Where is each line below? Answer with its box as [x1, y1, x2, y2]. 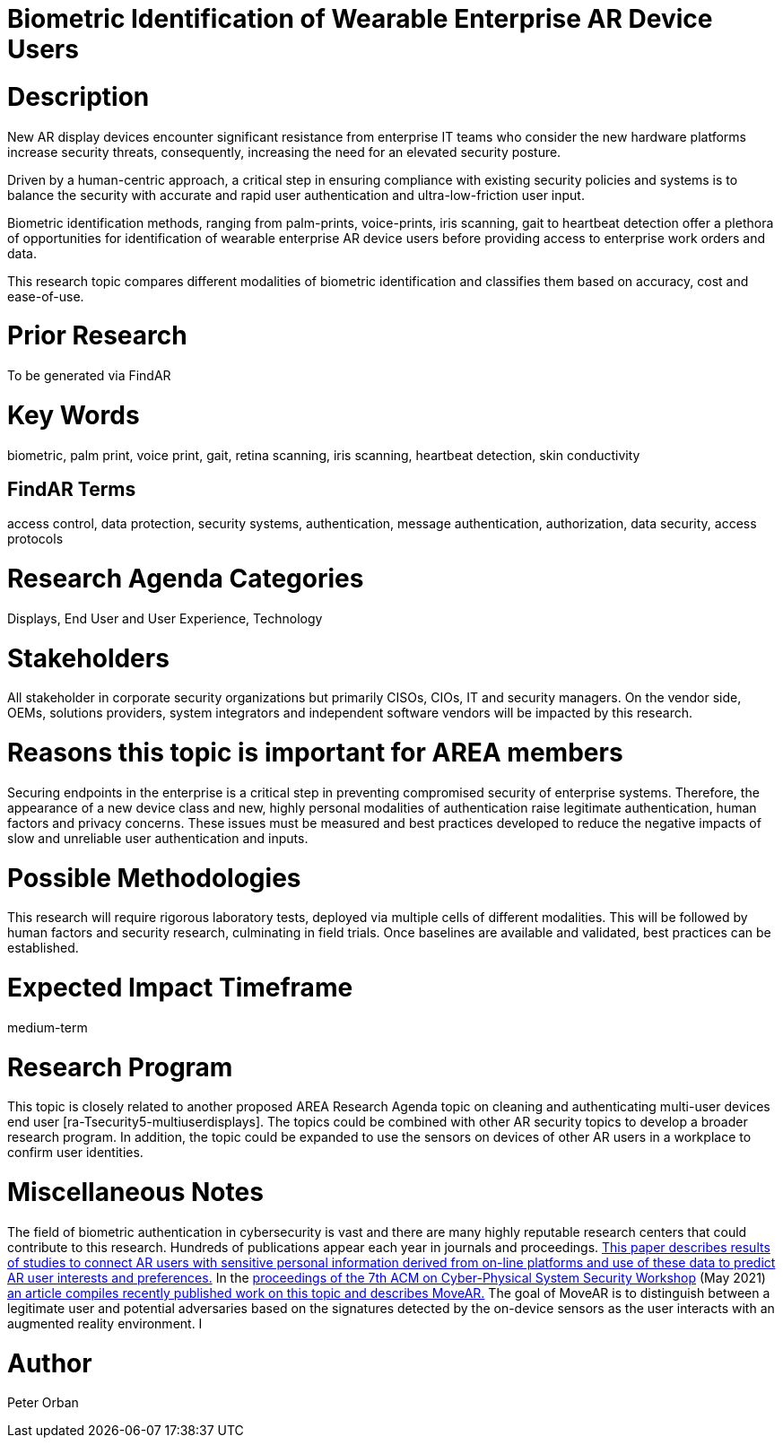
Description [7, 81, 150, 112]
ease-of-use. [7, 288, 84, 304]
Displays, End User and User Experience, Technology [7, 610, 323, 626]
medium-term [7, 1019, 88, 1035]
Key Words [7, 399, 140, 431]
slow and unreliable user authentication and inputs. [7, 830, 309, 846]
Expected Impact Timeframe [7, 972, 353, 1004]
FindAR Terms [7, 477, 136, 501]
